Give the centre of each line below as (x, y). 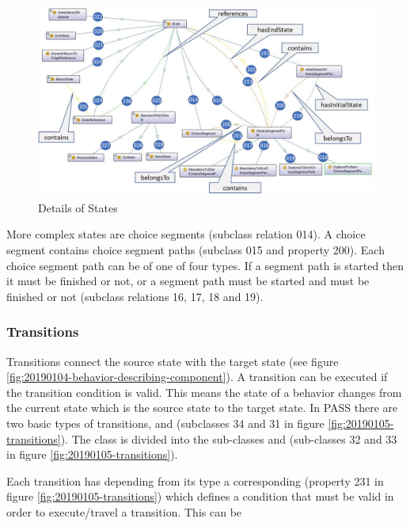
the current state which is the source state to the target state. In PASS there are (202, 408)
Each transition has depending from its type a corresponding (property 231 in (195, 480)
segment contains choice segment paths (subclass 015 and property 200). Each (196, 249)
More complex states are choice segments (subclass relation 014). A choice (186, 234)
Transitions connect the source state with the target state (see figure (173, 361)
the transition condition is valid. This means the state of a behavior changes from (204, 392)
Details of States (78, 207)
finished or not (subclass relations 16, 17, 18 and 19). (135, 296)
